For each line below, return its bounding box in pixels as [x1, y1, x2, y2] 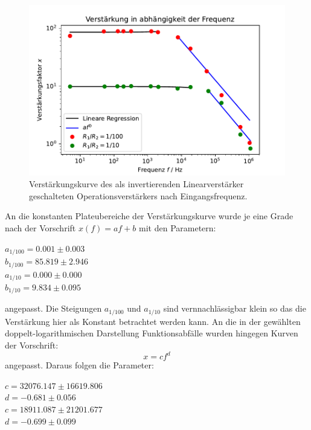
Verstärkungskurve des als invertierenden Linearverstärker [29, 178, 244, 190]
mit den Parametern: [139, 222, 216, 234]
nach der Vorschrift [5, 222, 76, 234]
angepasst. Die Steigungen [5, 302, 102, 315]
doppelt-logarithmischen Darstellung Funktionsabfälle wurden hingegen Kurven [5, 327, 298, 339]
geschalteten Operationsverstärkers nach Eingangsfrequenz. [29, 189, 248, 202]
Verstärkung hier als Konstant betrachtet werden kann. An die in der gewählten [5, 315, 301, 327]
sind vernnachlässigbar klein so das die [163, 302, 306, 315]
